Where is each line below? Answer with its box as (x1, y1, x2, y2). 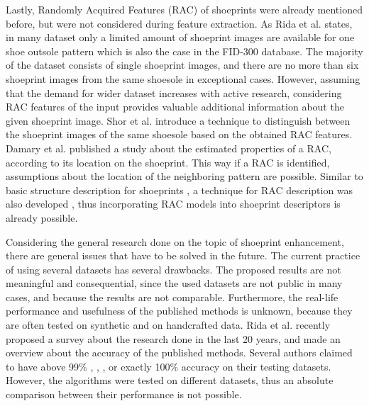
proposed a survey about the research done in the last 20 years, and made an (6, 331, 341, 346)
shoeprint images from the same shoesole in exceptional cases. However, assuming (6, 71, 360, 86)
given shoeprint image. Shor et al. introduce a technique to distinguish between (6, 113, 351, 128)
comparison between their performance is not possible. (6, 387, 242, 402)
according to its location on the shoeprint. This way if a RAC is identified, (6, 154, 330, 169)
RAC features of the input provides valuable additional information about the (6, 99, 344, 114)
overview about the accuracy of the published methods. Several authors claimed (6, 345, 353, 360)
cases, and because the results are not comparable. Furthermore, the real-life (6, 289, 338, 304)
